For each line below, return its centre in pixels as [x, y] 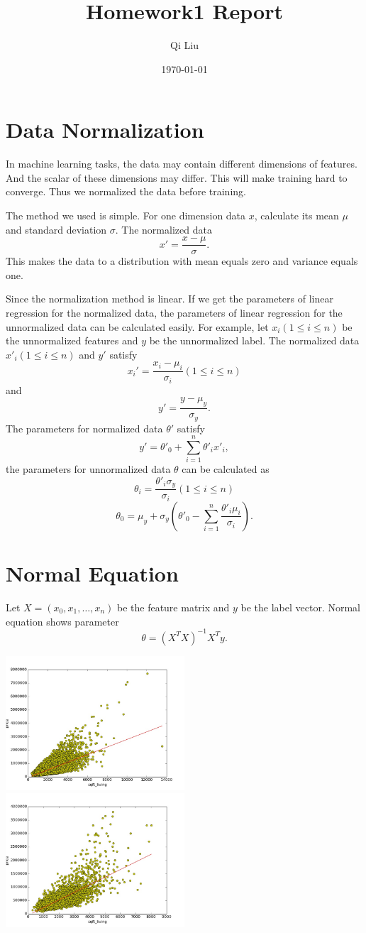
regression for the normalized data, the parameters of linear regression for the [174, 313]
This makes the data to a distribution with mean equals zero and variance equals [182, 261]
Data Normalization [105, 130]
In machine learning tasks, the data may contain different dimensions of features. [182, 164]
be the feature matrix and [173, 607]
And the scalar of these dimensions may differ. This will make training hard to [177, 177]
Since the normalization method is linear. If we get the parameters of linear [170, 299]
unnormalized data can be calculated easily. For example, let [137, 326]
